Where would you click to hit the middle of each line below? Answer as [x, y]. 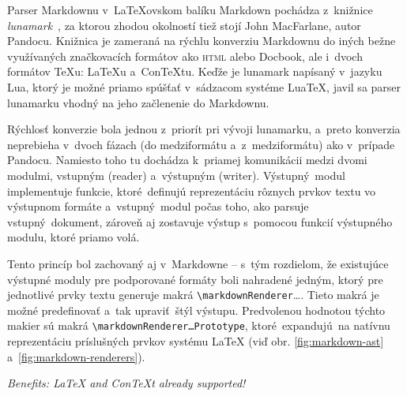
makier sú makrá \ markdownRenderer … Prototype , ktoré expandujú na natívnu [199, 325]
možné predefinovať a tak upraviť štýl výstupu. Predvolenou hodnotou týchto [196, 310]
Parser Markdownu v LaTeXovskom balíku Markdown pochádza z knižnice [190, 9]
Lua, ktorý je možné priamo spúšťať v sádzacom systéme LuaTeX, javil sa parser [204, 86]
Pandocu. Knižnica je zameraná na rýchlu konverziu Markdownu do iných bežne [202, 41]
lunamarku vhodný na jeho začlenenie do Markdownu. [138, 102]
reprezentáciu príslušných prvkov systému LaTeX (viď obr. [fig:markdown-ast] [196, 341]
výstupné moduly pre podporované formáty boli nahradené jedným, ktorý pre [195, 279]
